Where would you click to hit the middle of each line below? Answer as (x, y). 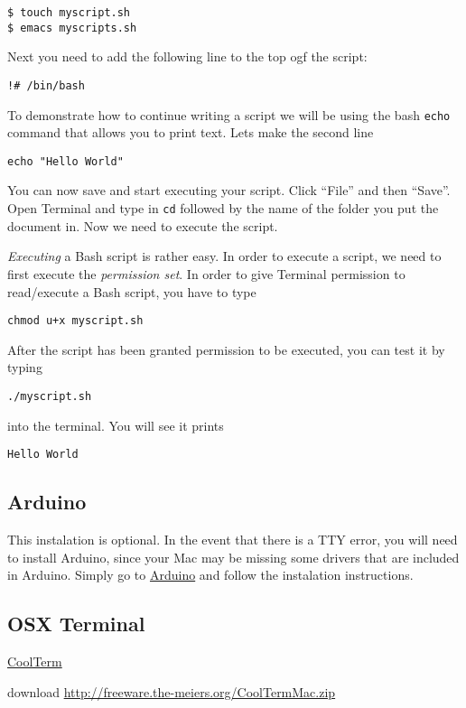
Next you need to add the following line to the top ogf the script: (187, 56)
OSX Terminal (76, 624)
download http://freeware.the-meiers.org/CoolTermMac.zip (172, 691)
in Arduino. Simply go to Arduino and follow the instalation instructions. (210, 575)
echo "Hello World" (65, 161)
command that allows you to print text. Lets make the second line (191, 132)
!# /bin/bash (46, 85)
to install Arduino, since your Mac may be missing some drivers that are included (233, 557)
